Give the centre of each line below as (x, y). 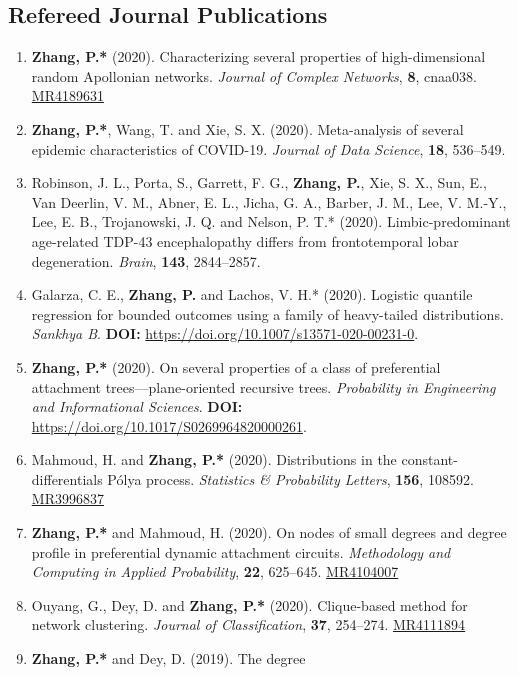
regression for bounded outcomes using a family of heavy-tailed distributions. (267, 313)
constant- (429, 459)
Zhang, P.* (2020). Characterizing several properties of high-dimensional (258, 56)
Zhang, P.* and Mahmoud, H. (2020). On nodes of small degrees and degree (269, 532)
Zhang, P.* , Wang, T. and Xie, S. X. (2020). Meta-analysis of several (247, 128)
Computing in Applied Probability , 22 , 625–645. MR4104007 (215, 571)
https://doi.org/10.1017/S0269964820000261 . (169, 425)
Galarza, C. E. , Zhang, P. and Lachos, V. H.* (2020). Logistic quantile (252, 294)
